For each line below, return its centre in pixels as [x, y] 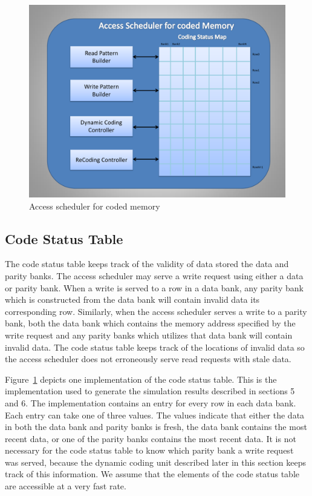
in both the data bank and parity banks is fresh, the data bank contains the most [156, 427]
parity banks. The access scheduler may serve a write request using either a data [154, 275]
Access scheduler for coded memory [95, 206]
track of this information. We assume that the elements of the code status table [152, 474]
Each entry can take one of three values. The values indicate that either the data [155, 415]
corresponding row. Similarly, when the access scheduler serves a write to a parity [156, 311]
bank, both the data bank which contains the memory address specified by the [150, 323]
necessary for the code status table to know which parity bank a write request [149, 450]
